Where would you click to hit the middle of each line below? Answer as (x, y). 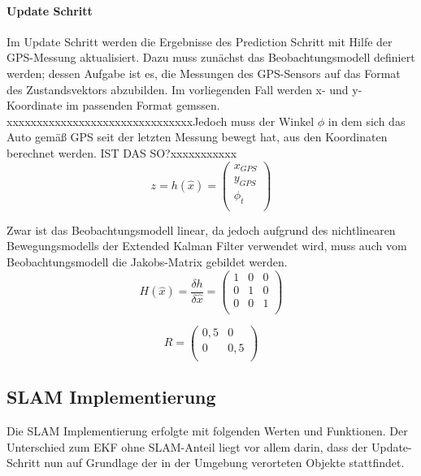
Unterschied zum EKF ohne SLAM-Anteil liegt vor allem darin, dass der (187, 446)
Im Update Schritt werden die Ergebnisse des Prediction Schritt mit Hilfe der (200, 41)
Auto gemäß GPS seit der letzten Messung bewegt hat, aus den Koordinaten (197, 137)
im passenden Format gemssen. (143, 105)
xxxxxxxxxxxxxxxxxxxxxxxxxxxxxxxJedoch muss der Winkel (161, 121)
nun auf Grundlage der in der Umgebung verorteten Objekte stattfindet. (224, 463)
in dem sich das (367, 121)
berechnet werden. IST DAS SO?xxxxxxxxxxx (122, 152)
